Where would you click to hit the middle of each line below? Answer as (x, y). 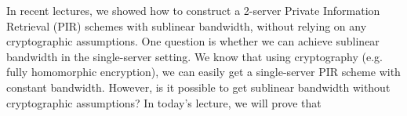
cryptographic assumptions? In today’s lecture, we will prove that (164, 102)
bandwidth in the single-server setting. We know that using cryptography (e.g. (195, 56)
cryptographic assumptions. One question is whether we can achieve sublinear (193, 41)
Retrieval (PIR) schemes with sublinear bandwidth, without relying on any (187, 25)
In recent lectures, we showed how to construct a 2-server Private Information (193, 10)
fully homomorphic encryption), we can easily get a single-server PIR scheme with (203, 72)
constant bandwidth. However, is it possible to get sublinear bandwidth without (198, 87)
